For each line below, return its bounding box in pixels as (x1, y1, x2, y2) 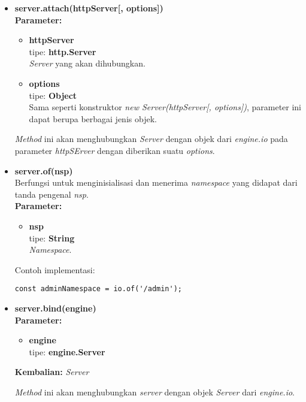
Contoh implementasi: (14, 263, 95, 276)
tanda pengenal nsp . (14, 188, 89, 200)
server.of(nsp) (14, 164, 73, 177)
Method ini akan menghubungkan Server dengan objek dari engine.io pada (14, 132, 288, 145)
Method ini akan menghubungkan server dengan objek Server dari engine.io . (14, 385, 295, 398)
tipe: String (29, 231, 75, 244)
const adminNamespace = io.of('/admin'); (14, 285, 182, 294)
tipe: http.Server (29, 45, 96, 58)
